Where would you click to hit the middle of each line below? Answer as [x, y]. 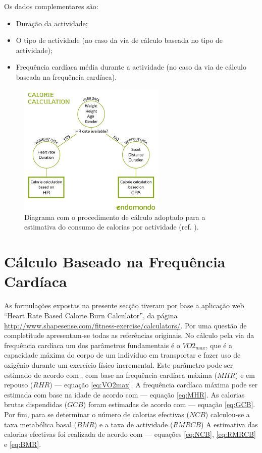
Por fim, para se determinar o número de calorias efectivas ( [97, 414]
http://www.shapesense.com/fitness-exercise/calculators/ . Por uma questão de [125, 325]
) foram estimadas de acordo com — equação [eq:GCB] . [169, 404]
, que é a [219, 345]
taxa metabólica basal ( [40, 424]
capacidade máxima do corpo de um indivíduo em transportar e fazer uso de [122, 355]
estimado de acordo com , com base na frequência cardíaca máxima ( [111, 375]
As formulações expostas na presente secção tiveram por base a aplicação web [124, 305]
